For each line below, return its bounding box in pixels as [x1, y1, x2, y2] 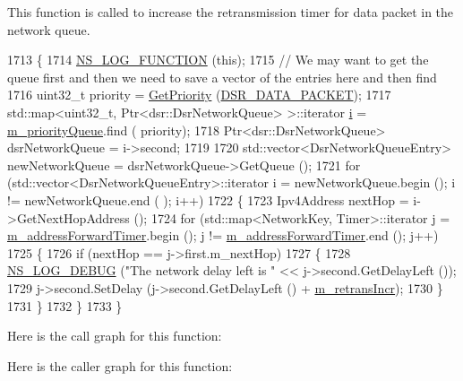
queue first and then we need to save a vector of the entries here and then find [7, 67, 437, 86]
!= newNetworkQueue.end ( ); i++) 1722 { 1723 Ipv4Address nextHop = [7, 190, 409, 209]
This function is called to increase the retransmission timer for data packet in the [7, 3, 454, 21]
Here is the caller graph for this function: [7, 356, 233, 375]
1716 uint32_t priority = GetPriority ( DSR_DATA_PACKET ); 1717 [7, 85, 391, 104]
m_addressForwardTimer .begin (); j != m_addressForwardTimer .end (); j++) [7, 226, 439, 245]
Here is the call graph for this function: [7, 326, 222, 345]
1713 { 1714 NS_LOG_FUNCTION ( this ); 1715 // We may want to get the [7, 50, 429, 69]
